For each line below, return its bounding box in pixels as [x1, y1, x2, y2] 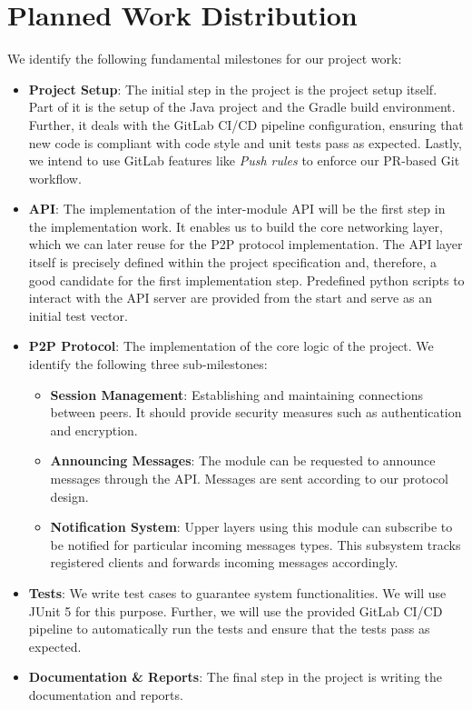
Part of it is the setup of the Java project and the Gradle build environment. [28, 97, 456, 116]
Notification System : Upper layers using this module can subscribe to [50, 517, 453, 536]
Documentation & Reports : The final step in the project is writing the [28, 667, 443, 686]
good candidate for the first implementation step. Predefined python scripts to [28, 270, 465, 289]
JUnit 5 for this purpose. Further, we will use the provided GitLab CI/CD [28, 601, 443, 620]
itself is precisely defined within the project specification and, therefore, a [28, 253, 438, 272]
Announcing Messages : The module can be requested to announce [50, 451, 436, 470]
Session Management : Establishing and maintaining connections [50, 385, 424, 404]
